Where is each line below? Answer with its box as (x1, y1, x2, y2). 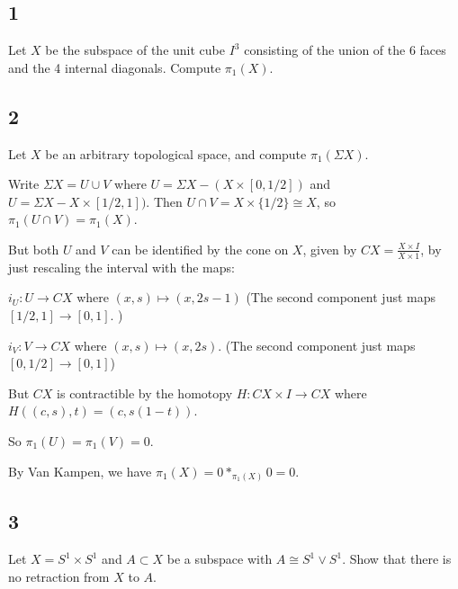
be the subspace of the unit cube (45, 40, 225, 59)
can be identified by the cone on (112, 239, 289, 258)
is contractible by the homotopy (57, 383, 233, 402)
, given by (302, 239, 357, 258)
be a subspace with (166, 549, 273, 568)
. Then (146, 192, 183, 210)
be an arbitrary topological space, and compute (45, 144, 307, 163)
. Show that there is (342, 549, 452, 568)
